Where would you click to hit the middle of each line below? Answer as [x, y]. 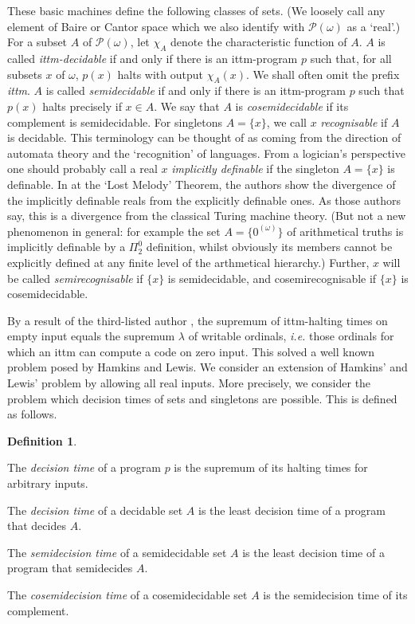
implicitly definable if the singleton [255, 169]
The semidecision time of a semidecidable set [117, 552]
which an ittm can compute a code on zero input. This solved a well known [191, 351]
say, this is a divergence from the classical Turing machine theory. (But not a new [207, 216]
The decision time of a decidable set [95, 510]
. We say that [187, 106]
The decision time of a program [84, 467]
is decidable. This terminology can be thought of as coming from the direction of [204, 137]
